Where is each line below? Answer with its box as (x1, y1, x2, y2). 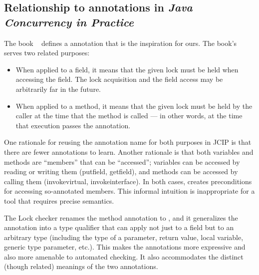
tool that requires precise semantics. (4, 195, 114, 206)
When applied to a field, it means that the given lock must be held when (15, 64, 239, 74)
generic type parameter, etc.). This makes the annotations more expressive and (4, 242, 246, 252)
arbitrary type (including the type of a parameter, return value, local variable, (4, 232, 244, 242)
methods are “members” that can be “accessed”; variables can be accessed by (4, 156, 240, 167)
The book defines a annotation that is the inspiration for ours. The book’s (4, 37, 237, 48)
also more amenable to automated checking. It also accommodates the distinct (4, 251, 244, 262)
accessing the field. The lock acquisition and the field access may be (15, 74, 223, 84)
